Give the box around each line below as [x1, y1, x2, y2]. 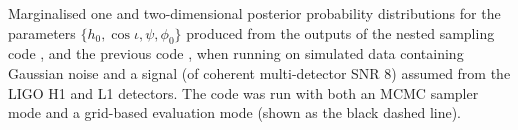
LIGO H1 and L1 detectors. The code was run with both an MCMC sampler [8, 82, 479, 103]
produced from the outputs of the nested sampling [186, 22, 495, 43]
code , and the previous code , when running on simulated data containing [8, 43, 464, 64]
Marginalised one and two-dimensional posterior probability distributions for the [8, 3, 501, 23]
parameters [8, 22, 76, 43]
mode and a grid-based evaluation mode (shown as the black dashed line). [8, 102, 462, 123]
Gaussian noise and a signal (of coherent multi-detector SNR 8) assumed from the [8, 62, 511, 83]
